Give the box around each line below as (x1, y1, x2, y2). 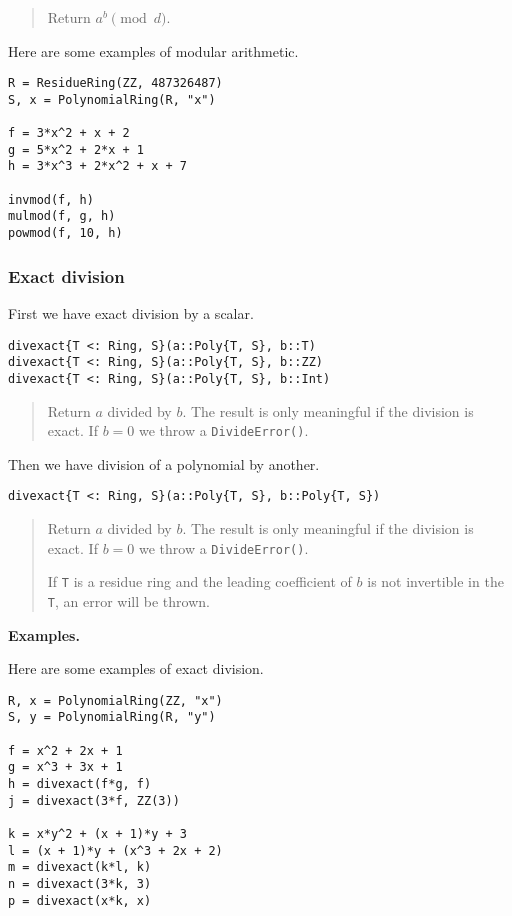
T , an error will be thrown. (47, 590, 210, 611)
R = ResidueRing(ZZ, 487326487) (8, 76, 223, 91)
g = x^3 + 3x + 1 (8, 760, 123, 775)
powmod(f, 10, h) (8, 226, 123, 241)
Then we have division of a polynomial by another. (8, 453, 320, 474)
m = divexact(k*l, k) (8, 860, 152, 875)
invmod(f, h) (8, 192, 94, 207)
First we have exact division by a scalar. (8, 302, 254, 323)
